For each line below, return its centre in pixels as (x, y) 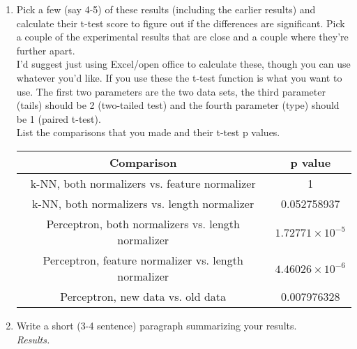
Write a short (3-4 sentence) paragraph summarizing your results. (157, 325)
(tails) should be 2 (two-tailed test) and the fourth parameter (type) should (178, 105)
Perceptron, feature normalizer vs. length (143, 260)
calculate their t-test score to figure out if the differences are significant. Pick (181, 23)
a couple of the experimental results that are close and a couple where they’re (182, 37)
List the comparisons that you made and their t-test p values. (148, 132)
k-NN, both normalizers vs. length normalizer (143, 203)
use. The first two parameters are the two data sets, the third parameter (171, 91)
